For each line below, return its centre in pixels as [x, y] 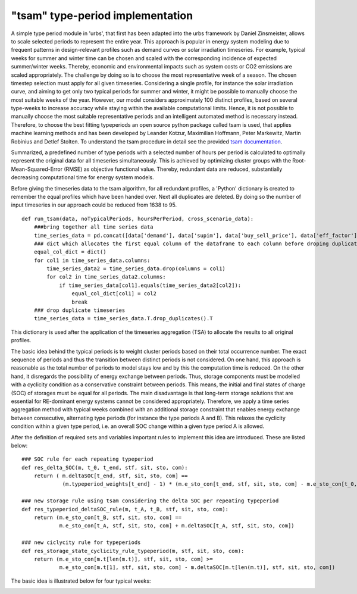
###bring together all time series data [94, 227]
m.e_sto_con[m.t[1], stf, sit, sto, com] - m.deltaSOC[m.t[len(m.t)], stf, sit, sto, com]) [197, 568]
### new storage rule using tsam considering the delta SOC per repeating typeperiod [150, 501]
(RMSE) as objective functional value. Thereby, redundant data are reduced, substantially [173, 169]
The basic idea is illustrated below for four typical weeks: [81, 581]
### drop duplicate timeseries [79, 310]
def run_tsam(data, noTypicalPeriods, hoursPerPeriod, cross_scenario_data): [138, 218]
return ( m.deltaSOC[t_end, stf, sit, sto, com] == [111, 476]
